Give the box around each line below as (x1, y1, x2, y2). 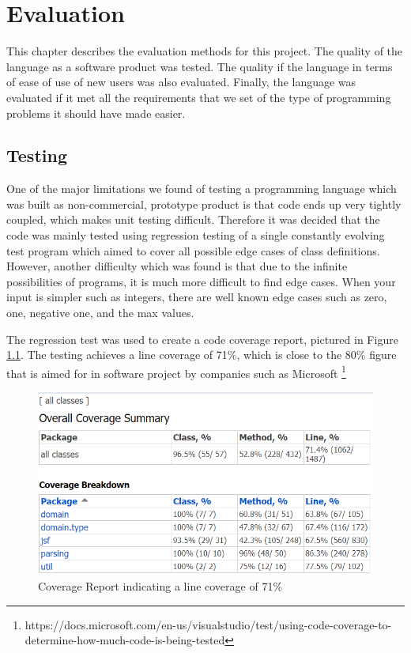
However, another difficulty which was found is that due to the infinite (6, 258, 348, 274)
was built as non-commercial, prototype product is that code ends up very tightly (6, 195, 402, 212)
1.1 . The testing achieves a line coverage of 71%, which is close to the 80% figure (6, 346, 397, 363)
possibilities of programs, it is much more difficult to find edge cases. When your (6, 273, 396, 289)
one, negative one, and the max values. (6, 304, 194, 321)
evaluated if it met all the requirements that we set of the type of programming (6, 89, 391, 105)
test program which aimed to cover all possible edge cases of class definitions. (6, 242, 380, 259)
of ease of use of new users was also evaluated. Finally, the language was (6, 74, 356, 90)
